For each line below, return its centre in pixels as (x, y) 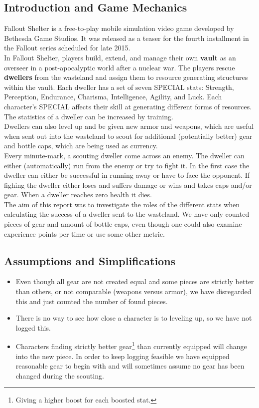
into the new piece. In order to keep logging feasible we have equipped (123, 356)
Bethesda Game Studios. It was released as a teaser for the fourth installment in (127, 38)
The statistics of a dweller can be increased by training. (89, 116)
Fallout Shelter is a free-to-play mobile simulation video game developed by (119, 28)
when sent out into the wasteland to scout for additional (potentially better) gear (128, 136)
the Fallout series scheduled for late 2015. (67, 48)
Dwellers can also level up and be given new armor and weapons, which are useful (129, 126)
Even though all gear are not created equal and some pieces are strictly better (135, 281)
